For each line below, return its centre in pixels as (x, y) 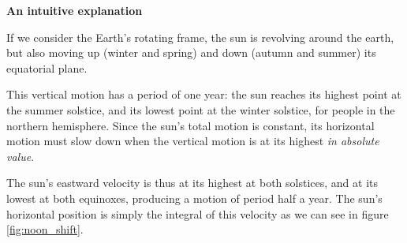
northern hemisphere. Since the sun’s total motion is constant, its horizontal (190, 125)
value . (21, 156)
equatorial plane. (47, 67)
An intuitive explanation (75, 10)
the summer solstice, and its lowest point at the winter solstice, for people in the (201, 109)
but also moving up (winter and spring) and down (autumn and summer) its (191, 52)
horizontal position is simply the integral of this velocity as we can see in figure (198, 213)
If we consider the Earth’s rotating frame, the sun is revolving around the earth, (200, 37)
